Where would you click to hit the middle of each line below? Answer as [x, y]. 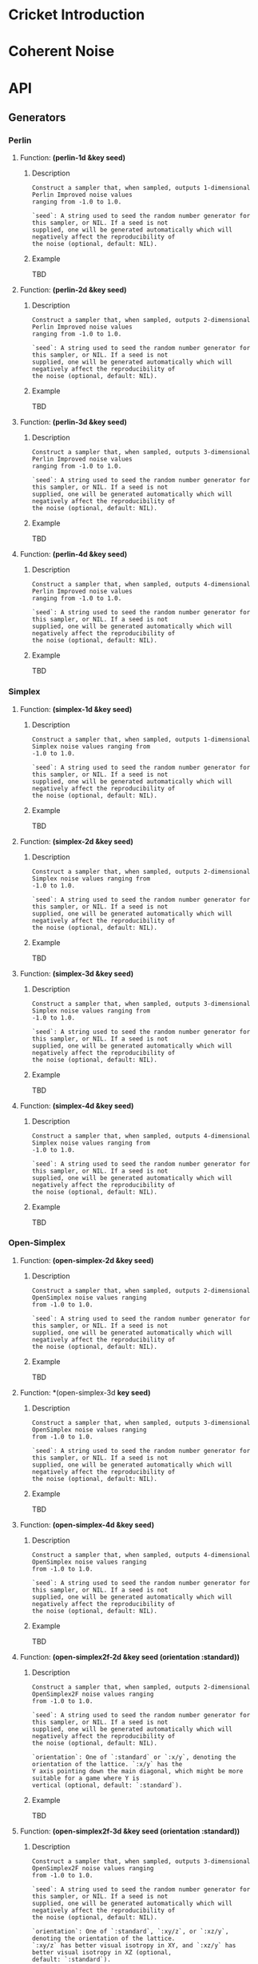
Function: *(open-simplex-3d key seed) [85, 1392]
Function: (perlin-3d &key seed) [73, 422]
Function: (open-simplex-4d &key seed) [87, 1524]
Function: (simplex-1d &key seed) [76, 709]
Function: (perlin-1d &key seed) [73, 158]
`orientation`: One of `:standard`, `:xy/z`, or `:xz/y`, [130, 1931]
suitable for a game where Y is [85, 1778]
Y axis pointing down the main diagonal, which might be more [137, 1771]
